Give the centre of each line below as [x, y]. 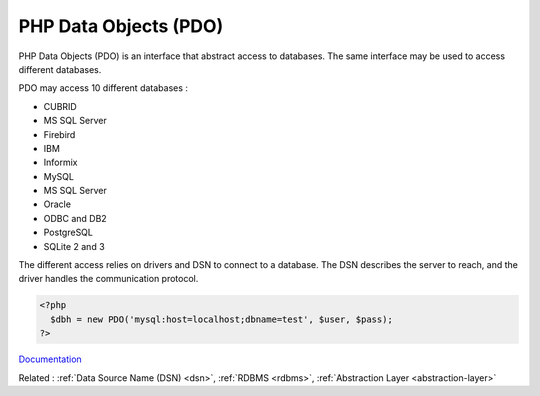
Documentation [50, 359]
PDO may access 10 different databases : [103, 88]
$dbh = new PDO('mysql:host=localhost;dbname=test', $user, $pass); [222, 319]
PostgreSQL [68, 232]
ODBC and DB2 [75, 218]
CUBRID [60, 106]
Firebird [59, 134]
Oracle [57, 204]
